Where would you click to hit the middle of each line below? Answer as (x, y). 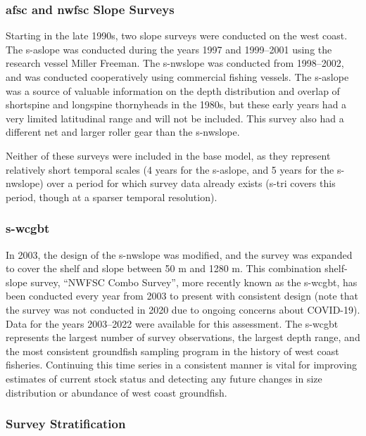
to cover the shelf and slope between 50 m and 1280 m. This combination (164, 268)
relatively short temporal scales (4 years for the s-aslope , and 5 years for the (170, 169)
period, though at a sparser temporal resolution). (112, 197)
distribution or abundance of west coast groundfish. (116, 392)
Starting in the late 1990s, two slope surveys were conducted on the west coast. (177, 36)
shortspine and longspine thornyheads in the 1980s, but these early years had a (176, 104)
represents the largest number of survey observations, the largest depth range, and (183, 337)
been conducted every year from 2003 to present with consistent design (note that (182, 296)
